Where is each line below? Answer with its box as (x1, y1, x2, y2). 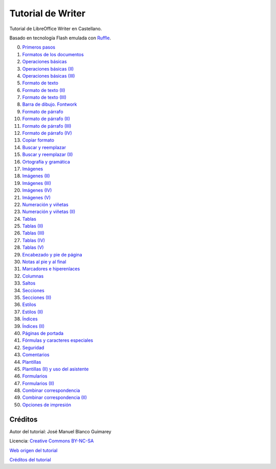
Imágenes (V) (22, 194, 51, 200)
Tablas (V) (22, 244, 44, 250)
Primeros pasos (22, 44, 56, 51)
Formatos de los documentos (22, 51, 84, 57)
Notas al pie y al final (22, 259, 66, 265)
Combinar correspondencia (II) (22, 394, 87, 401)
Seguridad (22, 344, 44, 350)
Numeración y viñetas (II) (22, 208, 76, 215)
